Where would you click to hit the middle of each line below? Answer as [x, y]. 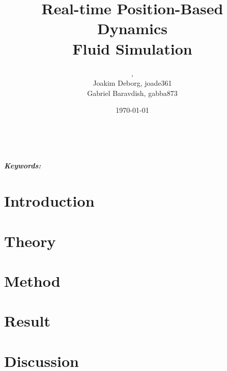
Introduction [49, 201]
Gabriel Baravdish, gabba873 [132, 93]
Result [27, 321]
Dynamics [132, 28]
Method [32, 281]
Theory [30, 241]
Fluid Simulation [132, 48]
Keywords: [23, 166]
